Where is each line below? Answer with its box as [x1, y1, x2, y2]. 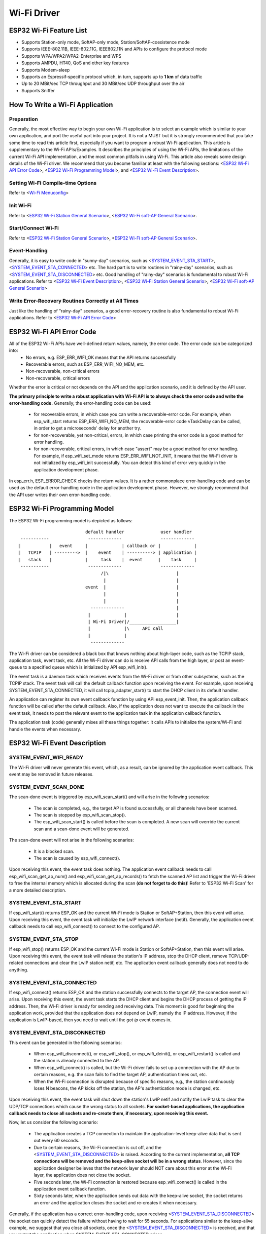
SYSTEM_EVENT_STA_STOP [9, 936, 79, 943]
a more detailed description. [9, 887, 66, 893]
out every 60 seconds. [33, 1138, 80, 1144]
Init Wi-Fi [9, 202, 32, 209]
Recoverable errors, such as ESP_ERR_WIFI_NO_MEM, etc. [26, 361, 145, 367]
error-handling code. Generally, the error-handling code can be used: [9, 400, 152, 406]
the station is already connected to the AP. [33, 1058, 120, 1064]
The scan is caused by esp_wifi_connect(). [33, 855, 121, 861]
